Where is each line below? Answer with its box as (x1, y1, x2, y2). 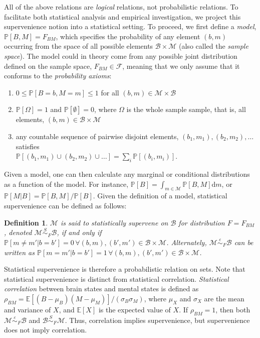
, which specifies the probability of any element (56, 31, 200, 41)
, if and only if (57, 227, 102, 238)
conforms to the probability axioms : (4, 70, 112, 81)
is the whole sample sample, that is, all (126, 104, 246, 115)
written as (4, 247, 35, 257)
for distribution (178, 217, 225, 228)
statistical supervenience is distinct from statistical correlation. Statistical (4, 273, 229, 284)
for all (101, 87, 119, 97)
